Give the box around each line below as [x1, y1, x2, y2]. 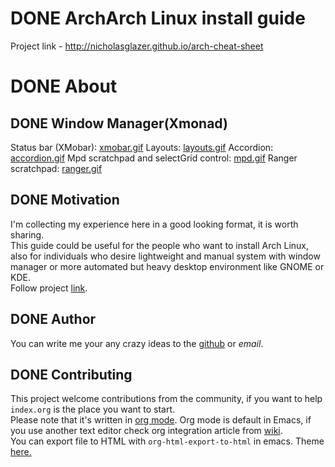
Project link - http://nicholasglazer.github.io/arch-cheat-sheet [10, 40, 264, 52]
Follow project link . [10, 282, 88, 294]
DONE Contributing [10, 366, 133, 383]
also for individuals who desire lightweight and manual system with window [10, 250, 321, 262]
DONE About [10, 75, 118, 98]
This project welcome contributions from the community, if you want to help [10, 393, 323, 405]
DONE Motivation [10, 192, 120, 209]
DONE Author [10, 311, 97, 328]
